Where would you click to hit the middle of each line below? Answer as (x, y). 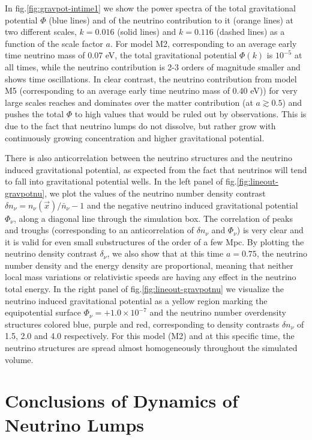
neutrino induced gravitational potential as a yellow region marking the (136, 300)
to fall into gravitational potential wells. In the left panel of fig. (121, 181)
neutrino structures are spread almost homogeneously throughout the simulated (151, 348)
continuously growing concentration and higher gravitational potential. (135, 137)
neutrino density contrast (51, 253)
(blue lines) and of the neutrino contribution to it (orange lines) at (171, 20)
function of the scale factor (54, 43)
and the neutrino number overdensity (218, 312)
